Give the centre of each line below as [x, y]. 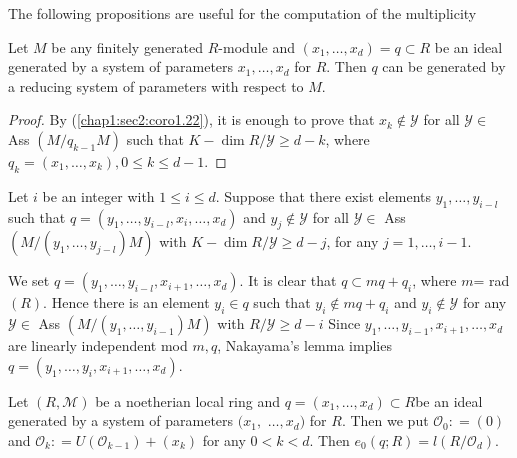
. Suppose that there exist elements [323, 195]
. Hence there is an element [126, 302]
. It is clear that [288, 280]
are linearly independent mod [98, 345]
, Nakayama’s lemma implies [304, 345]
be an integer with [98, 195]
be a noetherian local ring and [188, 400]
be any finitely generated [127, 46]
